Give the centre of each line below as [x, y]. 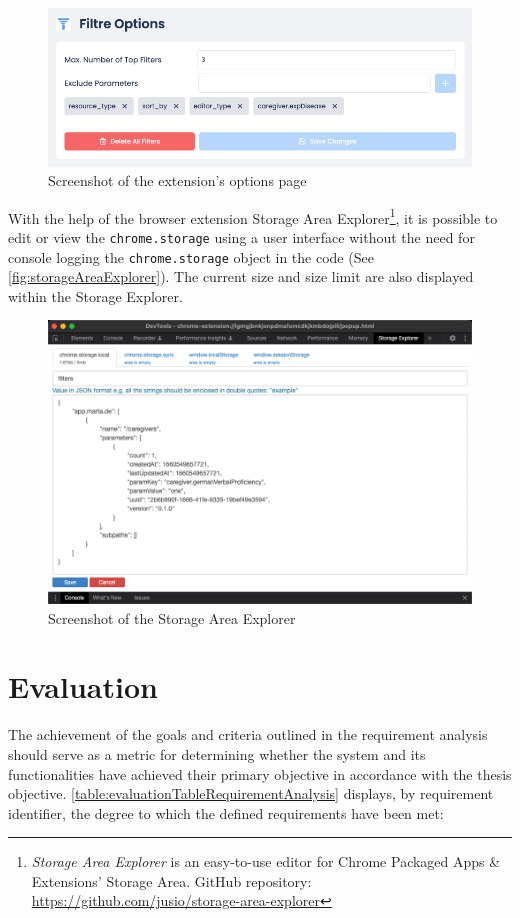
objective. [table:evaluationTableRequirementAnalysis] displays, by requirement [251, 793]
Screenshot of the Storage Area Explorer [172, 617]
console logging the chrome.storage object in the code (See [191, 256]
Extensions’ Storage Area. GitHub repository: [171, 880]
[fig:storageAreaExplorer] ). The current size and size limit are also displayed [241, 276]
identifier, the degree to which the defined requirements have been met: [226, 812]
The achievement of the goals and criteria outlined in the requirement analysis [248, 734]
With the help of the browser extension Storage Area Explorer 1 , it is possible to [253, 216]
